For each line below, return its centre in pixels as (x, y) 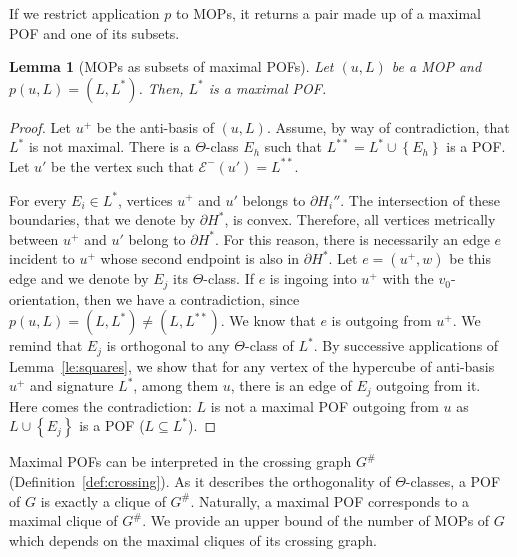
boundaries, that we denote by (102, 219)
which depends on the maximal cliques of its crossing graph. (193, 539)
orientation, (44, 298)
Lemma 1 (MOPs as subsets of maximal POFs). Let (171, 66)
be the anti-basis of (155, 126)
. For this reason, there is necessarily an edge (352, 238)
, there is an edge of (291, 385)
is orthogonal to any (168, 345)
